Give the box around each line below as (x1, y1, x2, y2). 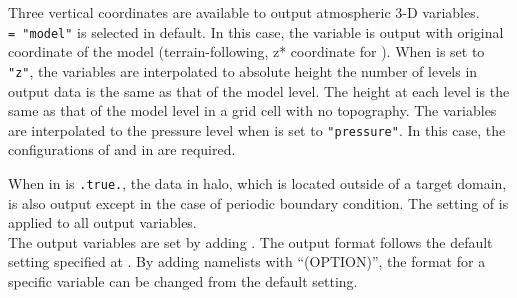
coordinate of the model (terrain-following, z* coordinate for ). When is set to (8, 41, 485, 62)
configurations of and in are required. (8, 139, 236, 160)
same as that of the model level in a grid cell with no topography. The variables (8, 100, 497, 121)
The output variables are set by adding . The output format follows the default (8, 231, 493, 252)
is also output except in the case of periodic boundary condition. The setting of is (8, 192, 509, 213)
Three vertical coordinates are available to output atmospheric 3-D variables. (8, 2, 480, 22)
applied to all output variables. (8, 212, 197, 233)
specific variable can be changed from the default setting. (8, 270, 358, 291)
